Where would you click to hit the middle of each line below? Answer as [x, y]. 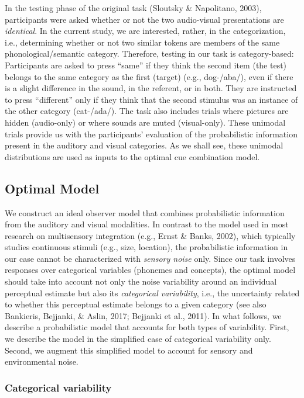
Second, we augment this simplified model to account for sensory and [129, 350]
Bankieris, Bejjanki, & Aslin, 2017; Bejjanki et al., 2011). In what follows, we [143, 315]
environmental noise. [42, 361]
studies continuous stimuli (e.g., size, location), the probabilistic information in [146, 247]
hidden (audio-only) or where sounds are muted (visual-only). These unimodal [145, 122]
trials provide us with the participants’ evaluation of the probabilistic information [151, 134]
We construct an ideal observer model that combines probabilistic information [145, 212]
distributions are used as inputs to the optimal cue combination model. [132, 156]
